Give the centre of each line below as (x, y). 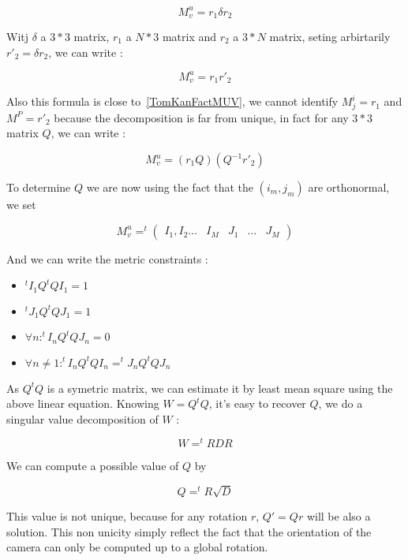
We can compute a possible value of (93, 466)
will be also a (339, 516)
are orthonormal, (349, 187)
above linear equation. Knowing (83, 403)
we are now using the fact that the (170, 187)
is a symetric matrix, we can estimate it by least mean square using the (220, 388)
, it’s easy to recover (257, 403)
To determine (39, 187)
